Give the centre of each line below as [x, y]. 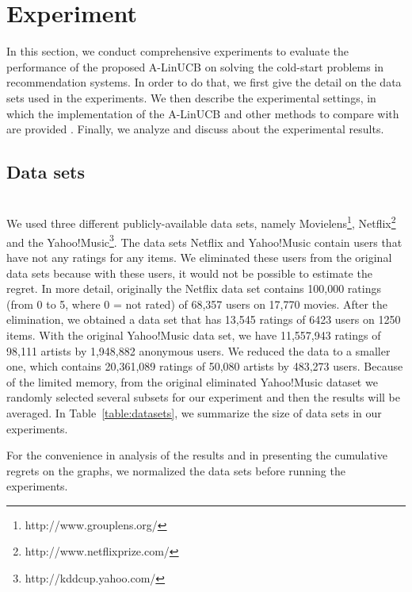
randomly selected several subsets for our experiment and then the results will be [203, 397]
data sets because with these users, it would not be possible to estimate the [189, 273]
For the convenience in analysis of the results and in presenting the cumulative [197, 455]
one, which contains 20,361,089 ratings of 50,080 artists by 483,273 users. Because [205, 366]
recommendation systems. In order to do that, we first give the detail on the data [204, 82]
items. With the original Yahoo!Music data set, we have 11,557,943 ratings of [194, 334]
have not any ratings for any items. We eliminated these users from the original [199, 257]
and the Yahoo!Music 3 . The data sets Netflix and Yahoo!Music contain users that [204, 240]
